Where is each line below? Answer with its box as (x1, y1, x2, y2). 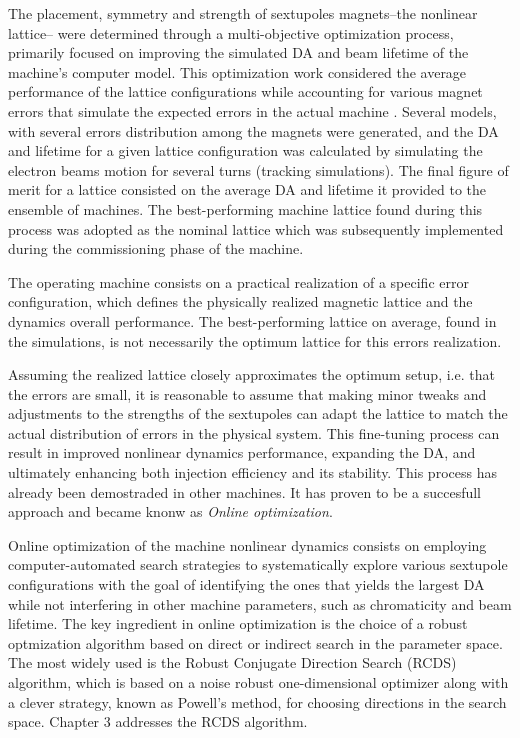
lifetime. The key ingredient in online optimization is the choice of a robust (8, 613, 468, 634)
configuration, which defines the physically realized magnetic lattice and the (8, 291, 473, 312)
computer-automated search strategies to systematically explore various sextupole (8, 554, 508, 575)
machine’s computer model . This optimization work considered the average (8, 61, 467, 82)
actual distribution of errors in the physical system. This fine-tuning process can (8, 422, 500, 443)
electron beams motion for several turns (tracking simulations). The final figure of (8, 159, 509, 180)
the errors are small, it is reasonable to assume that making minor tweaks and (8, 383, 487, 404)
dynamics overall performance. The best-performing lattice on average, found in (8, 310, 497, 331)
